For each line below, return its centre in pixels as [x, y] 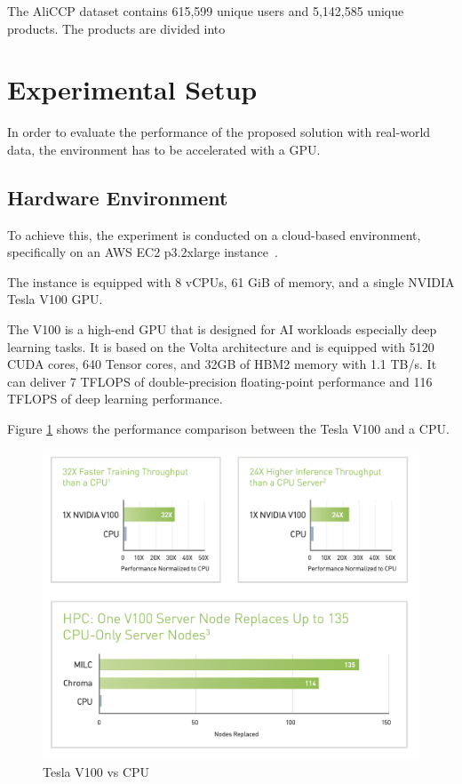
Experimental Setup [132, 89]
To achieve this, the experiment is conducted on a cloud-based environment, [214, 234]
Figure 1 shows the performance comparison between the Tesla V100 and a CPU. [228, 429]
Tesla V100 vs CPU [96, 771]
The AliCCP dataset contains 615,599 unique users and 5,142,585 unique [206, 11]
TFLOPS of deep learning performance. [115, 399]
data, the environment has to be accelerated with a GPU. [164, 149]
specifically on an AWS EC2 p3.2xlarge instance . [143, 252]
